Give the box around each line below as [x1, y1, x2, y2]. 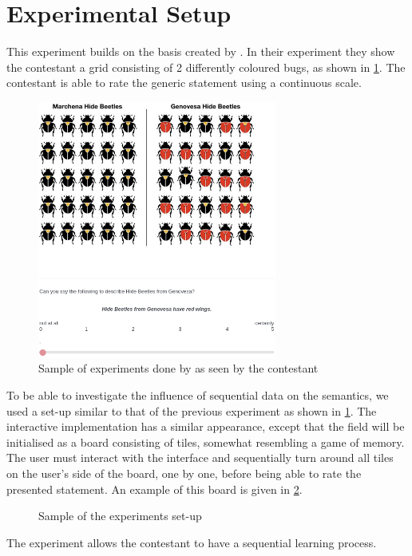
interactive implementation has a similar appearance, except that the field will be [6, 418, 405, 435]
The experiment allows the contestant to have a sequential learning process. [6, 534, 377, 550]
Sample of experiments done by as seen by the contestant [38, 360, 319, 377]
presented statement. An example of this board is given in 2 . [6, 480, 303, 497]
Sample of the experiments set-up [38, 507, 202, 524]
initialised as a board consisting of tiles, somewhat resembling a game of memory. [6, 433, 405, 450]
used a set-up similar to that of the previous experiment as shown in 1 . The [6, 402, 377, 419]
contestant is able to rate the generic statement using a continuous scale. [6, 74, 362, 91]
